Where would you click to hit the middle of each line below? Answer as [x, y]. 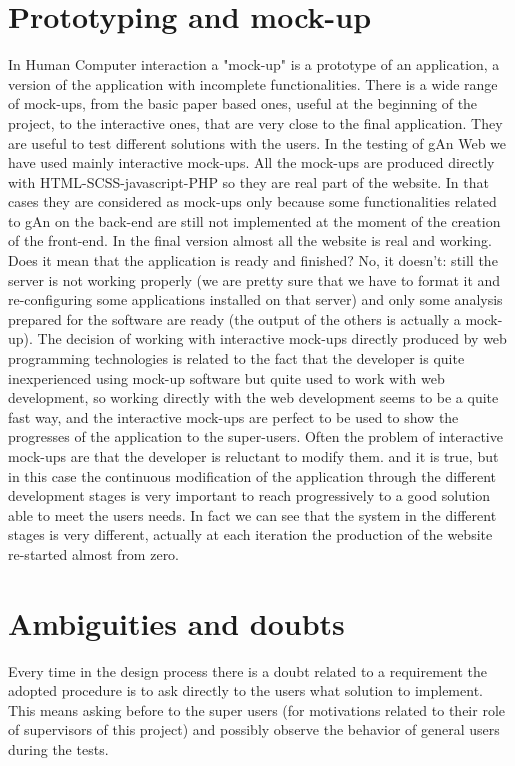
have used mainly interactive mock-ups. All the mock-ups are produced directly [251, 162]
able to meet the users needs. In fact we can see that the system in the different [252, 514]
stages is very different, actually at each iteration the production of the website [250, 534]
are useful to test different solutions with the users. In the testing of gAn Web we [257, 142]
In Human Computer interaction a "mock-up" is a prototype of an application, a [254, 64]
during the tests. [58, 749]
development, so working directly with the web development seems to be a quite [253, 397]
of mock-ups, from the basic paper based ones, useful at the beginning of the [243, 103]
